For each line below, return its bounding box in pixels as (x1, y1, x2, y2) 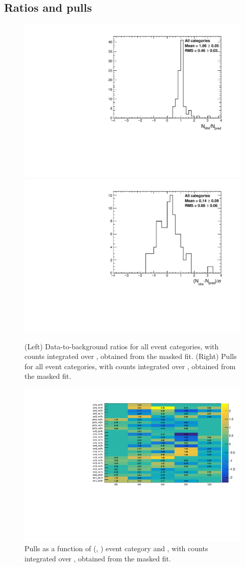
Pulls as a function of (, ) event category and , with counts (24, 543, 208, 554)
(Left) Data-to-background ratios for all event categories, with (24, 341, 219, 351)
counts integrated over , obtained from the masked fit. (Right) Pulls (24, 351, 237, 362)
